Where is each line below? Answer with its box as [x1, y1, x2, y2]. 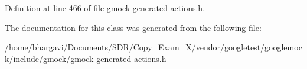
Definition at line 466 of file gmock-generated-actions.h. [5, 2, 205, 13]
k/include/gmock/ [5, 52, 71, 64]
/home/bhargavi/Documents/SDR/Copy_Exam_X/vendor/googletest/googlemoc [5, 41, 302, 53]
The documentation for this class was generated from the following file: [5, 21, 262, 33]
